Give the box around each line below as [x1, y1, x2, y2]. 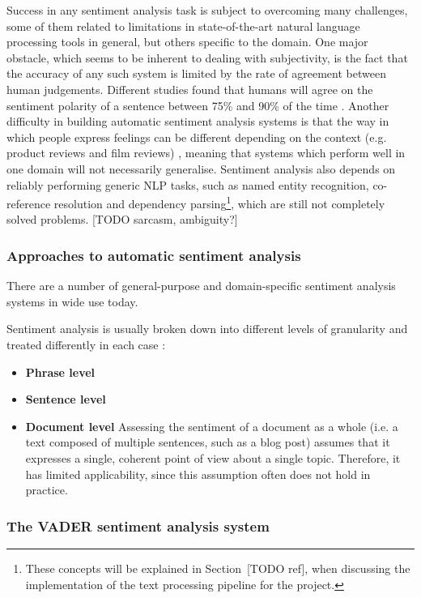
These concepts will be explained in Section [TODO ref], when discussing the [25, 559, 410, 576]
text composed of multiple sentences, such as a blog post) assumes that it [25, 434, 390, 451]
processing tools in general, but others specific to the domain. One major [6, 33, 368, 50]
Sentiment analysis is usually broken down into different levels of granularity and [6, 320, 408, 337]
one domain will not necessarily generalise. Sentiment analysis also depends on [6, 160, 396, 177]
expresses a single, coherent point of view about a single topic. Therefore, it [25, 449, 401, 466]
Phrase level [25, 363, 96, 380]
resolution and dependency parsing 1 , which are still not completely [53, 193, 385, 211]
